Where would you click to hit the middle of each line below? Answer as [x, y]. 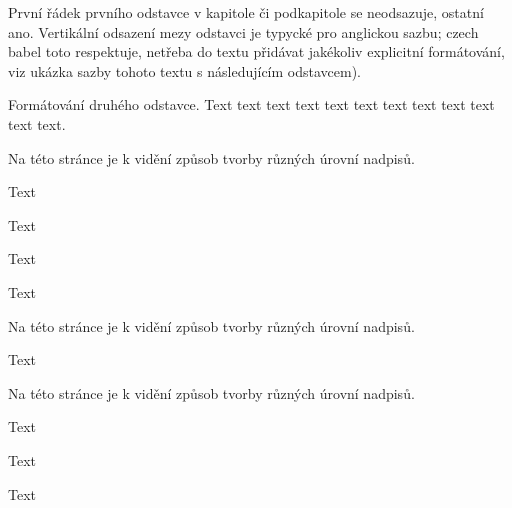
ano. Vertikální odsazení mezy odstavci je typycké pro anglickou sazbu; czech [243, 31]
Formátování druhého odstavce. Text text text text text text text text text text [251, 104]
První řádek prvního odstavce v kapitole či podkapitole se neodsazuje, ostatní [246, 12]
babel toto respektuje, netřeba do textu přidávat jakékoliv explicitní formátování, [256, 51]
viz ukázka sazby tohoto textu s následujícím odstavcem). [185, 70]
